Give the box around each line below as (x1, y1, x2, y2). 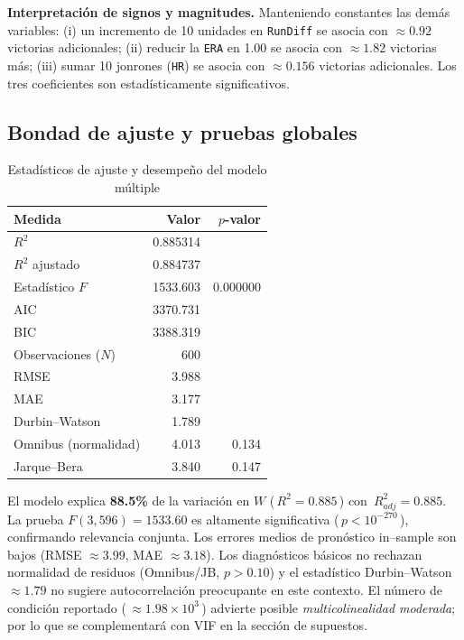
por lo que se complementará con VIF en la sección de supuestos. (7, 616, 367, 635)
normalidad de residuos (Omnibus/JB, (7, 562, 220, 581)
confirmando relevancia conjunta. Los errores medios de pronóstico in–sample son (7, 527, 457, 546)
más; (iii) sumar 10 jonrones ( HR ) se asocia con (7, 55, 265, 74)
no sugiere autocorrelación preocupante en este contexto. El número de (51, 580, 442, 599)
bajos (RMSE (7, 544, 82, 563)
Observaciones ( (14, 344, 101, 363)
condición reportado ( (7, 598, 126, 617)
